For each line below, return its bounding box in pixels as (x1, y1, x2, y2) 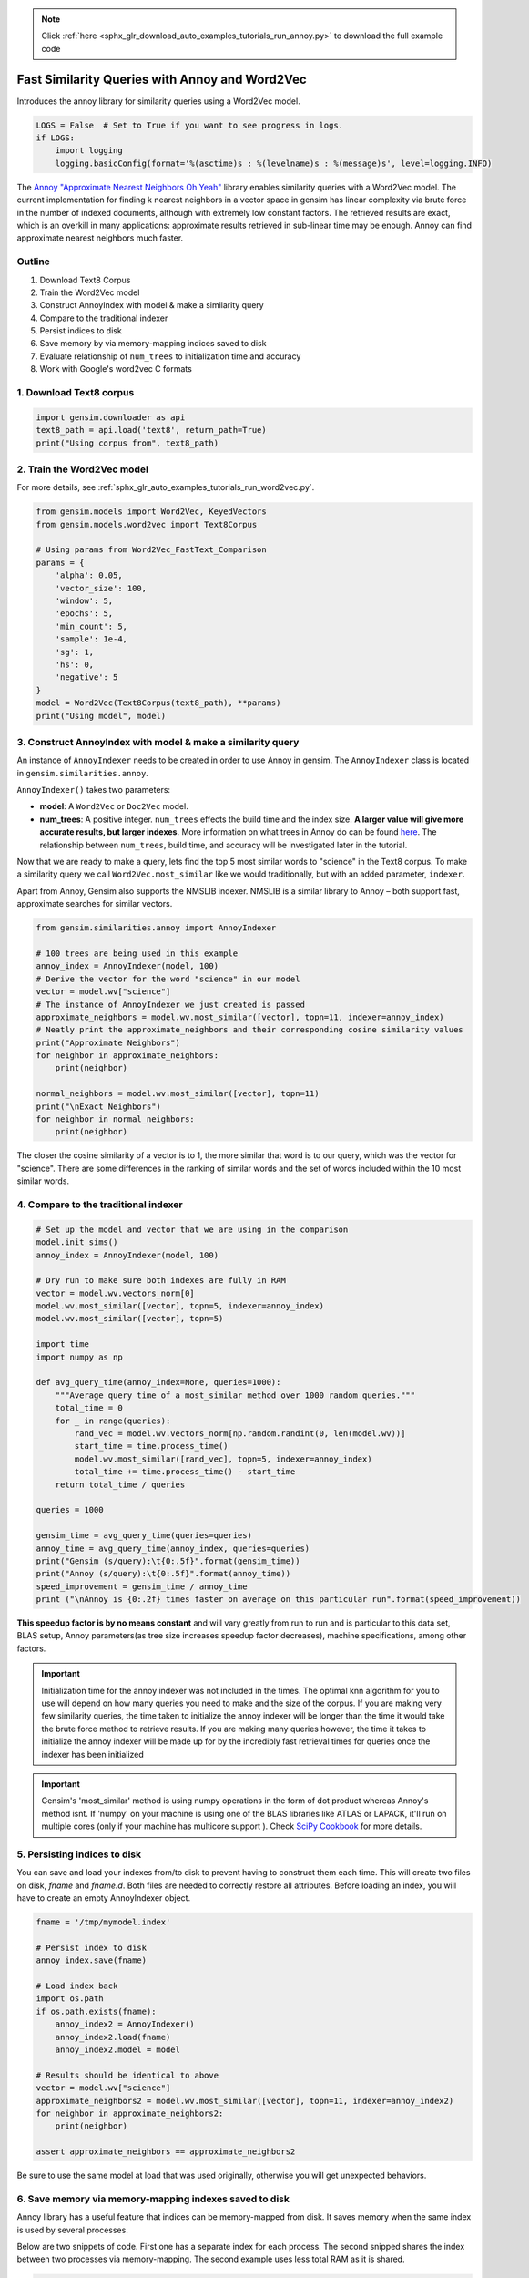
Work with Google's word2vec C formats (39, 364, 193, 375)
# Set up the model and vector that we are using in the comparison (36, 1224, 349, 1235)
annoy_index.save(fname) (36, 1955, 148, 1965)
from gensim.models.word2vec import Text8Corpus (36, 519, 258, 529)
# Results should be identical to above (36, 2069, 219, 2080)
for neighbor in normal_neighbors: (36, 1114, 195, 1124)
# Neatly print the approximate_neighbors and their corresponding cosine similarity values (36, 1025, 463, 1035)
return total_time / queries (55, 1479, 186, 1490)
